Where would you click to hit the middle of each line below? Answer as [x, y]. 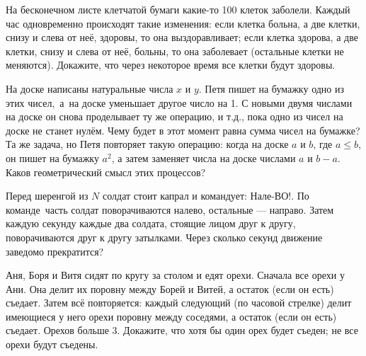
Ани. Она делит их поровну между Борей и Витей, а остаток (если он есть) [170, 288]
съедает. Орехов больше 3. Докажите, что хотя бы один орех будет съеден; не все [182, 330]
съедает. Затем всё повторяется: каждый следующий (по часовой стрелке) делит [179, 303]
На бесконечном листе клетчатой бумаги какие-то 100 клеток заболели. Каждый [178, 9]
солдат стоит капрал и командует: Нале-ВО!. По [206, 196]
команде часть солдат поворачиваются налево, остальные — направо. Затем [170, 209]
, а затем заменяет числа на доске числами [204, 157]
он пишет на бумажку [52, 157]
